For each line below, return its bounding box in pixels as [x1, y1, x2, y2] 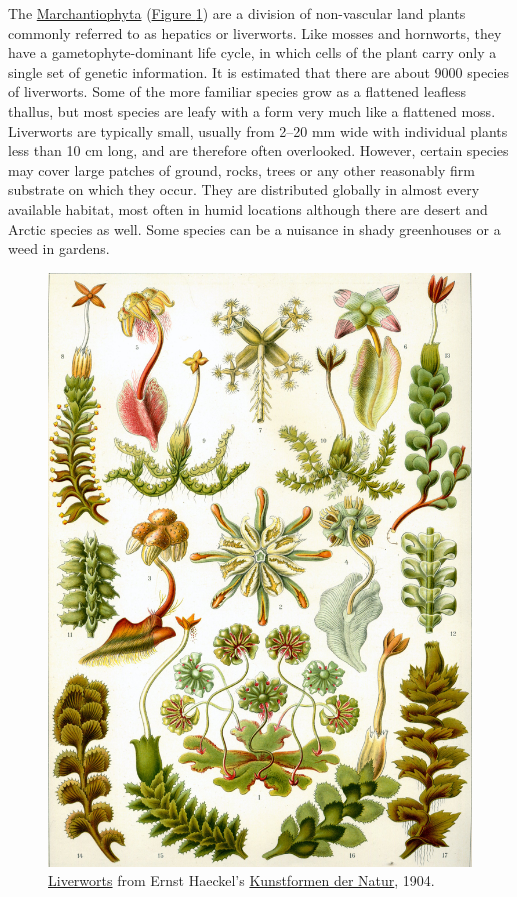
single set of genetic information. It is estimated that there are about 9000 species [8, 61, 510, 82]
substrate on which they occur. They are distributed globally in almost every [8, 179, 480, 200]
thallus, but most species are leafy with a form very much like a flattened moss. [8, 100, 496, 121]
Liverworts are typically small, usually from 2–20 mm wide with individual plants [8, 120, 508, 141]
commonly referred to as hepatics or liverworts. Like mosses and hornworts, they [8, 22, 502, 43]
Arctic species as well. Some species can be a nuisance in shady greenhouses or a [8, 218, 501, 239]
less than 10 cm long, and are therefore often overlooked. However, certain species [8, 140, 509, 161]
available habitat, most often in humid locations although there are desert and [8, 198, 488, 219]
